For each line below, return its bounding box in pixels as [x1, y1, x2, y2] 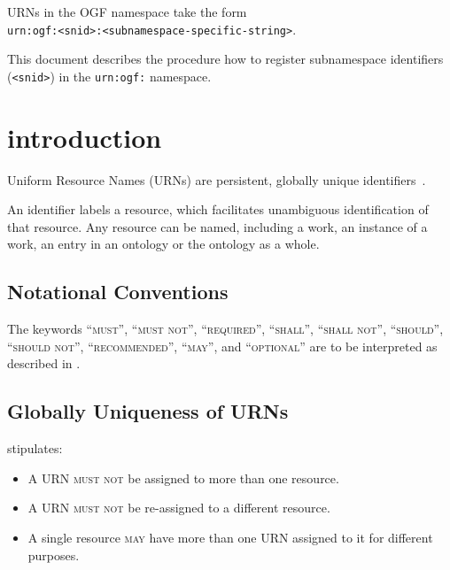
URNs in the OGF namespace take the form [7, 3, 247, 20]
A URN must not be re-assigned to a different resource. [27, 498, 330, 517]
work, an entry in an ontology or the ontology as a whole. [7, 235, 320, 253]
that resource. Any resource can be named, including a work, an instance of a [7, 217, 428, 235]
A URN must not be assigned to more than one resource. [27, 468, 339, 487]
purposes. [27, 545, 80, 564]
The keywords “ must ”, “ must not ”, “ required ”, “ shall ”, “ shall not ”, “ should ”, [7, 320, 444, 338]
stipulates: [7, 439, 63, 458]
